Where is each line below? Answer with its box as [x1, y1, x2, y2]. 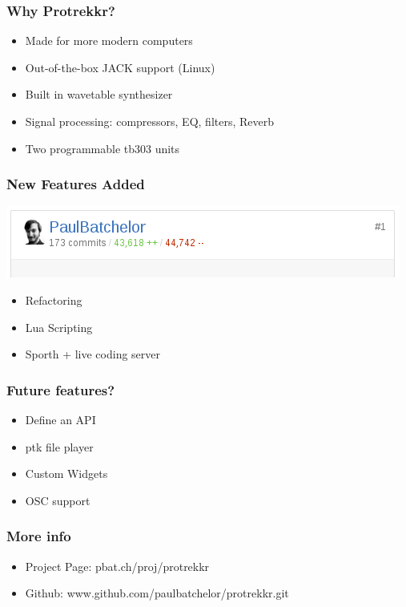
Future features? [6, 379, 115, 399]
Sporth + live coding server [25, 346, 161, 362]
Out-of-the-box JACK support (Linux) [25, 59, 215, 75]
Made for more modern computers [25, 32, 193, 49]
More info [6, 526, 71, 546]
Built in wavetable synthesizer [25, 86, 173, 103]
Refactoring [25, 292, 82, 308]
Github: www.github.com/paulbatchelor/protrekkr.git [25, 585, 289, 601]
